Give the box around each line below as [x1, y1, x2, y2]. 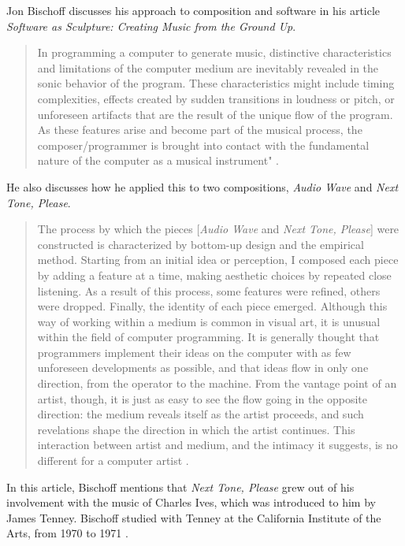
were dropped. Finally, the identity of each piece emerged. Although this [37, 298, 388, 314]
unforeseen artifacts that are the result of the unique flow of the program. [37, 106, 393, 122]
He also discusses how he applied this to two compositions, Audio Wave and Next [6, 178, 399, 195]
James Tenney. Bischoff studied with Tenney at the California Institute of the [6, 509, 381, 526]
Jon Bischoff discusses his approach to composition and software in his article [6, 2, 381, 18]
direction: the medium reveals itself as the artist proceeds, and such [37, 406, 364, 422]
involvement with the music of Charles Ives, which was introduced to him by [6, 494, 376, 511]
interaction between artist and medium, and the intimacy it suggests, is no [37, 436, 398, 453]
